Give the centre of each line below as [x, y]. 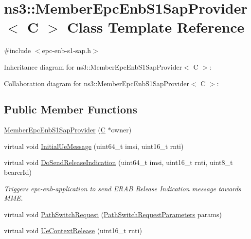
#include [18, 50]
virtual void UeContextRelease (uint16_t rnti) [73, 230]
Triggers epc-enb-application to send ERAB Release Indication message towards [123, 188]
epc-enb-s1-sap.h [67, 50]
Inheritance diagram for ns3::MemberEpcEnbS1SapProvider [93, 66]
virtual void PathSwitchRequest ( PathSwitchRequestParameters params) [113, 214]
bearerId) [18, 172]
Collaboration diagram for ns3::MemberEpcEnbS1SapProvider [97, 83]
